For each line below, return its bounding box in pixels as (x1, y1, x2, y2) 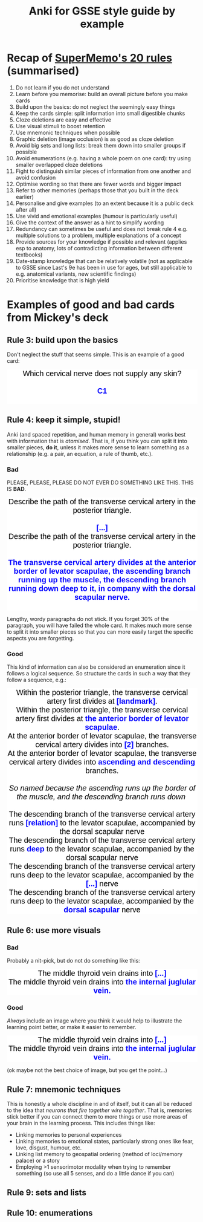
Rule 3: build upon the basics (7, 334, 118, 345)
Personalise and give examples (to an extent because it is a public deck (15, 200, 194, 207)
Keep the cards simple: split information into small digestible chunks (15, 109, 185, 117)
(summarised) (7, 64, 80, 78)
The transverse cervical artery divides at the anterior (8, 558, 196, 567)
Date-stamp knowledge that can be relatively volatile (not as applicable (15, 257, 193, 264)
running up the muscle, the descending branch (18, 576, 187, 585)
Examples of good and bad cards (7, 298, 175, 312)
